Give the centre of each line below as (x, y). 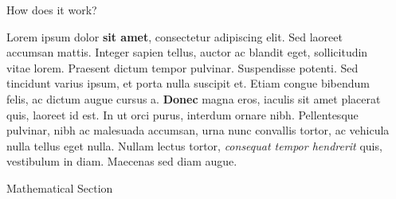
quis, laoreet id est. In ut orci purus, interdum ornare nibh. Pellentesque (182, 114)
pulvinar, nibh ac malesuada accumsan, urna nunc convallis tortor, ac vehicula (198, 130)
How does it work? (52, 10)
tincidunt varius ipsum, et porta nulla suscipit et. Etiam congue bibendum (188, 83)
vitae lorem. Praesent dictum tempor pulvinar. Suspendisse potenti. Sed (182, 67)
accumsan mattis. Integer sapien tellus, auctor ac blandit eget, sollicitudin (187, 52)
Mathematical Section (60, 187)
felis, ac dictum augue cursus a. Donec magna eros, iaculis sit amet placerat (194, 98)
